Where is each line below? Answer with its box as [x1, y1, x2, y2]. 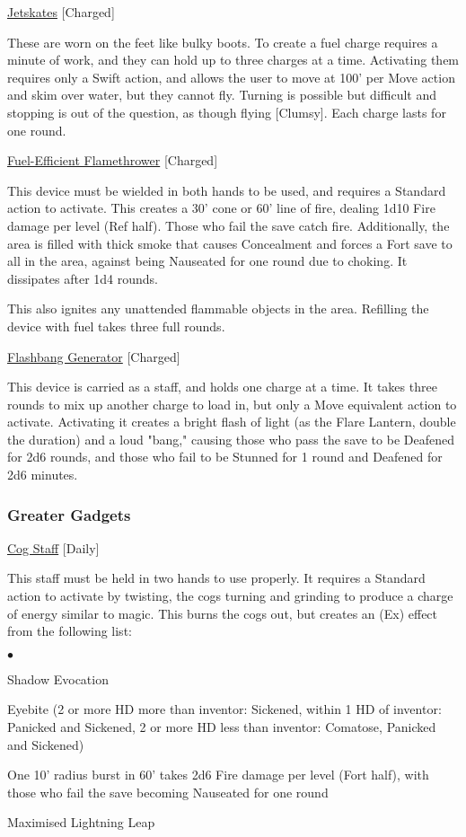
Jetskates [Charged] [7, 3, 115, 21]
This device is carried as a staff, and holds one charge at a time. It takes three [7, 377, 437, 396]
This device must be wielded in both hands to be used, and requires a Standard [7, 181, 446, 199]
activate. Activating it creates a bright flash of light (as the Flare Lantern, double [7, 412, 456, 431]
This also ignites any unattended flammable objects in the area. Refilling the [7, 299, 429, 318]
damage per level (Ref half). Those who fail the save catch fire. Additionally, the [7, 216, 450, 234]
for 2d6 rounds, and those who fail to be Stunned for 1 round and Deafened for [7, 447, 443, 466]
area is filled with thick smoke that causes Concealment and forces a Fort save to [7, 233, 453, 252]
